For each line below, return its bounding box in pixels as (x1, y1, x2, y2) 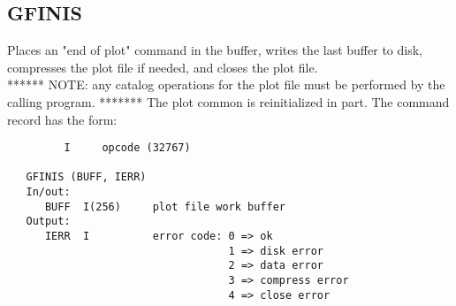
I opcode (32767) (64, 142, 191, 155)
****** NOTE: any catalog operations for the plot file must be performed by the (7, 75, 445, 94)
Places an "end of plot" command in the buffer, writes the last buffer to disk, (7, 41, 422, 59)
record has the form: (7, 110, 118, 128)
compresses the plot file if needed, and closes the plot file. (7, 57, 318, 76)
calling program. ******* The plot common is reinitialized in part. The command (7, 92, 450, 111)
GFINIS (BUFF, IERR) (26, 171, 147, 184)
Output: (26, 215, 71, 228)
